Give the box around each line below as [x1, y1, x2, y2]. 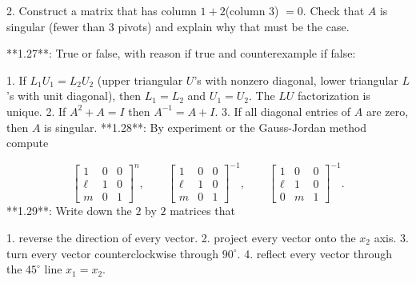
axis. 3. [374, 229, 409, 245]
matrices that [170, 202, 235, 219]
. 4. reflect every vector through [237, 245, 393, 261]
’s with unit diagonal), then [6, 87, 142, 104]
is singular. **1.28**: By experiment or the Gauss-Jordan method [44, 118, 367, 135]
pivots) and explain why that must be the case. [118, 18, 350, 34]
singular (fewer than [6, 18, 106, 34]
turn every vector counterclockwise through [6, 245, 219, 261]
